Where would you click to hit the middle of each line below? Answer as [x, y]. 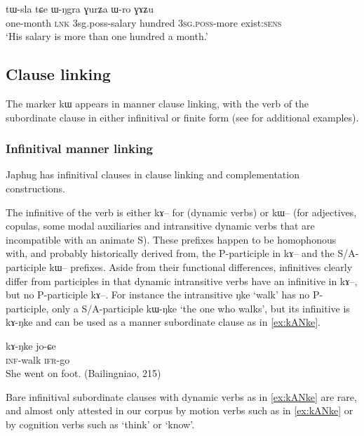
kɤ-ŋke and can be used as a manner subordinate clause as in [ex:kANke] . [163, 322]
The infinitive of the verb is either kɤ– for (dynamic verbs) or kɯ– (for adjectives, [181, 212]
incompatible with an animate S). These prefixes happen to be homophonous [171, 239]
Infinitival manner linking [80, 148]
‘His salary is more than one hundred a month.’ [107, 36]
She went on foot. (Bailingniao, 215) [83, 373]
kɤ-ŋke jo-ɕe [31, 345]
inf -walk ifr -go [38, 359]
